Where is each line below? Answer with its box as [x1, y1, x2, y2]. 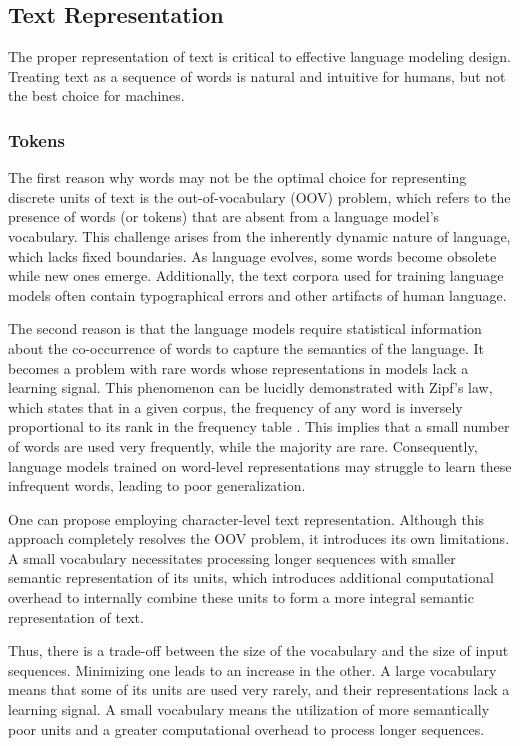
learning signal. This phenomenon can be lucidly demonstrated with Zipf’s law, [8, 377, 493, 398]
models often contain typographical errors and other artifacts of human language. [8, 284, 507, 305]
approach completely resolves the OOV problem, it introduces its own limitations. [8, 528, 510, 549]
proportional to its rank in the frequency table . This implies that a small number [8, 416, 510, 437]
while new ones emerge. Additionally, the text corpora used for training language [8, 265, 504, 286]
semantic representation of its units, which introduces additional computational [8, 567, 494, 588]
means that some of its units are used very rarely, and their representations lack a [8, 679, 510, 700]
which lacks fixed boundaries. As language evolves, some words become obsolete [8, 245, 497, 266]
